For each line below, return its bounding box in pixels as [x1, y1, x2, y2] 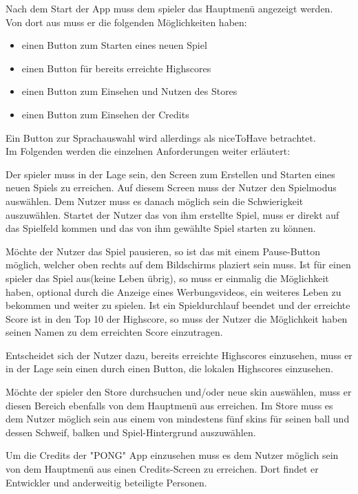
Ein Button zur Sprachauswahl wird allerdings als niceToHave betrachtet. [6, 130, 316, 144]
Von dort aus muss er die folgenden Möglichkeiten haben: [6, 14, 247, 29]
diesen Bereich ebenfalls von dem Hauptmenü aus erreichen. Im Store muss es [6, 398, 333, 412]
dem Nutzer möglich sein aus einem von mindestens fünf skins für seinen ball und [6, 411, 350, 426]
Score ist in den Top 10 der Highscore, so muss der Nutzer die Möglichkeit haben [6, 311, 348, 325]
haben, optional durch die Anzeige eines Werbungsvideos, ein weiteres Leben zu [6, 284, 341, 299]
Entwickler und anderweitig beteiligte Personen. [6, 475, 207, 489]
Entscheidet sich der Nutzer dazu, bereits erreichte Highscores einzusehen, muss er [6, 347, 352, 362]
